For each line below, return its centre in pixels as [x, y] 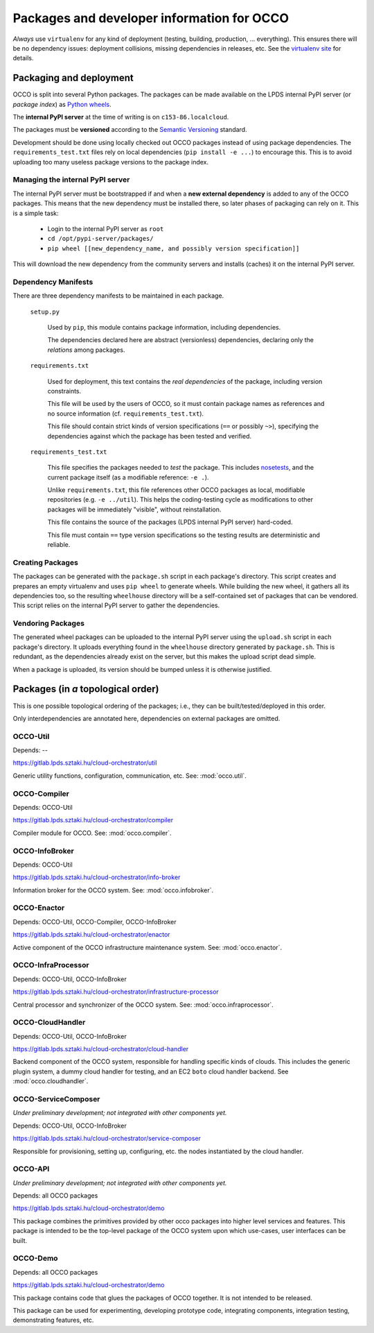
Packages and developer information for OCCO [151, 18]
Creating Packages [46, 562]
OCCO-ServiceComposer [56, 1099]
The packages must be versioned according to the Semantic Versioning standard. [130, 130]
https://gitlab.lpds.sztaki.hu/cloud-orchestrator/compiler [93, 820]
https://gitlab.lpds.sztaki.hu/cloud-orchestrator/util [85, 763]
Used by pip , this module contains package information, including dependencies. [164, 327]
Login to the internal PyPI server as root [106, 228]
